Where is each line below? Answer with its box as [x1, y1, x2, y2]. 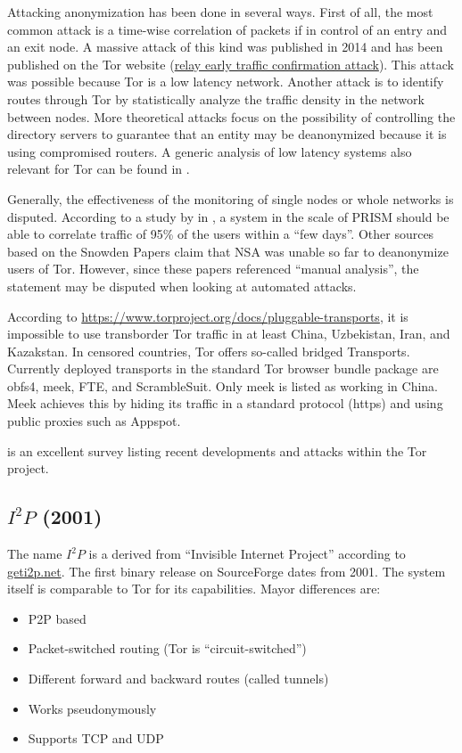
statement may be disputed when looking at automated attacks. [7, 276, 357, 295]
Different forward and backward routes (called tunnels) [28, 669, 329, 688]
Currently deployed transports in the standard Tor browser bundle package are [7, 359, 439, 378]
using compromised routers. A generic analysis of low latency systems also [7, 142, 412, 160]
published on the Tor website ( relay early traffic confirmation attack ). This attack [7, 54, 454, 73]
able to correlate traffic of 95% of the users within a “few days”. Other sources [7, 225, 434, 243]
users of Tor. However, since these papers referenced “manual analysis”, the [7, 259, 419, 278]
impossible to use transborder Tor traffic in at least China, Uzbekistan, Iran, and [7, 324, 450, 343]
